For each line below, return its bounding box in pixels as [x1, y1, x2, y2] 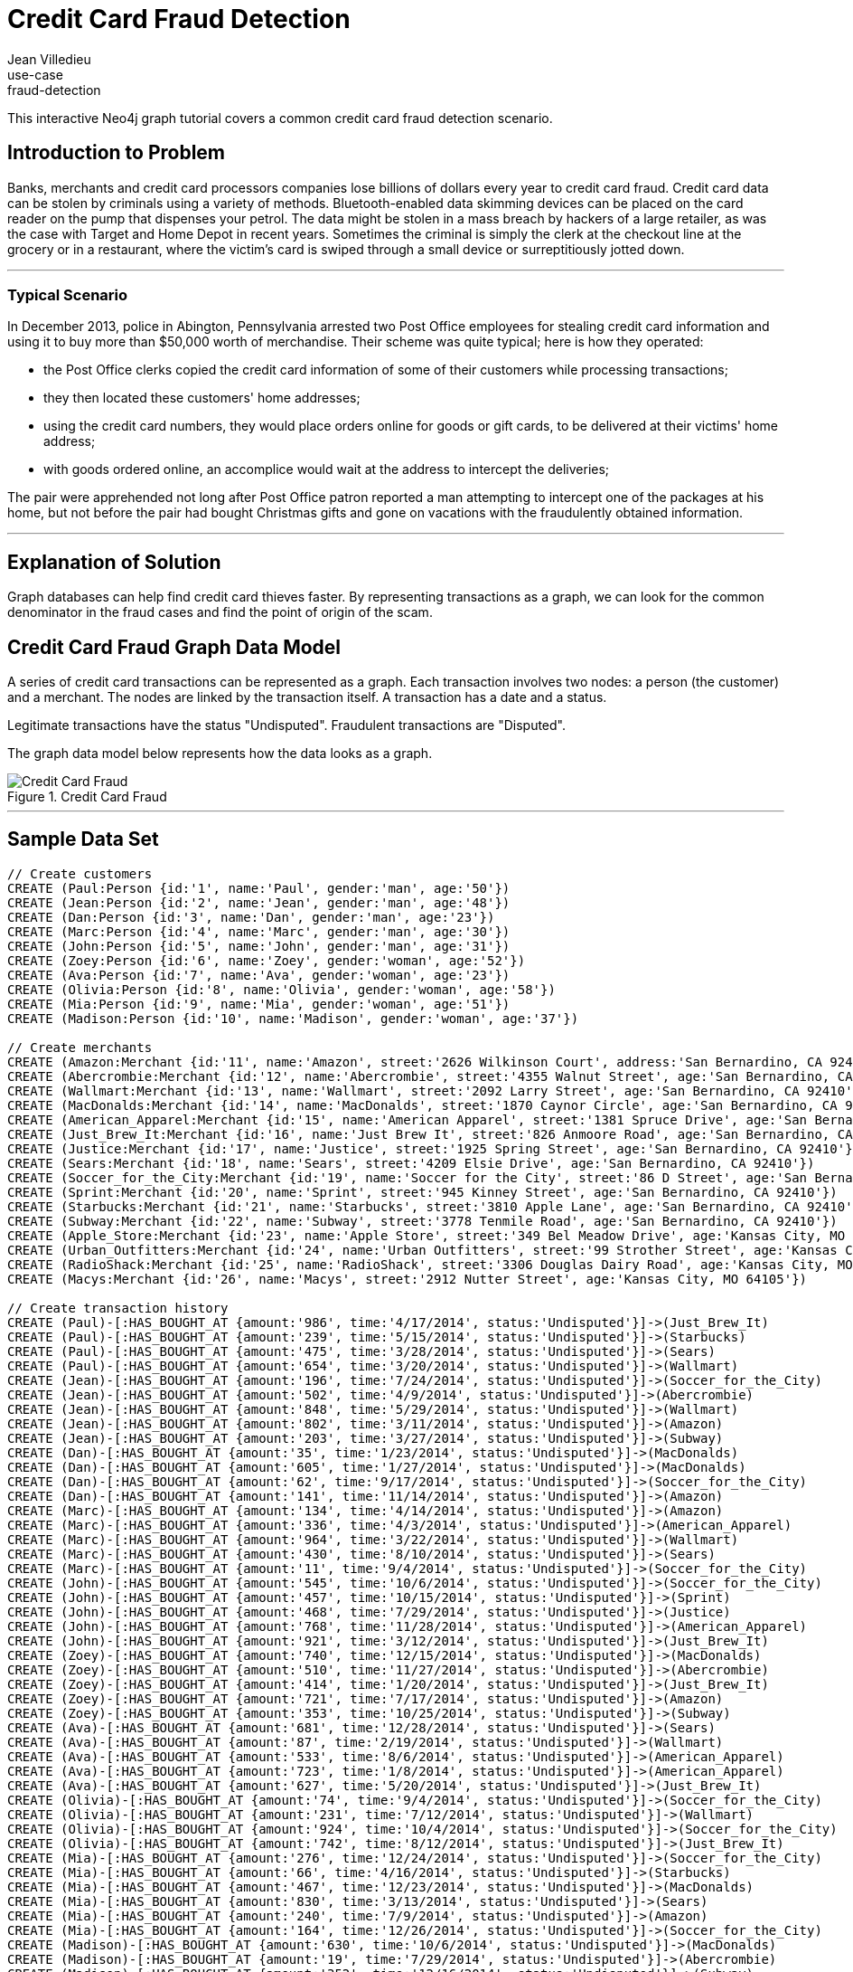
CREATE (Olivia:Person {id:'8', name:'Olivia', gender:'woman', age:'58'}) [7, 981, 556, 997]
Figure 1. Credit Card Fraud [7, 789, 167, 805]
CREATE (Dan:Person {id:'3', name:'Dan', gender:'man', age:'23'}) [7, 909, 495, 924]
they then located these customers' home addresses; [43, 390, 361, 406]
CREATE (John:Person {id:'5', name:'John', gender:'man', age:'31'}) [7, 938, 511, 953]
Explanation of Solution [7, 550, 221, 574]
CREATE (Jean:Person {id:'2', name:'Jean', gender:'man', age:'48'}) [7, 895, 511, 910]
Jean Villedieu [7, 51, 91, 67]
